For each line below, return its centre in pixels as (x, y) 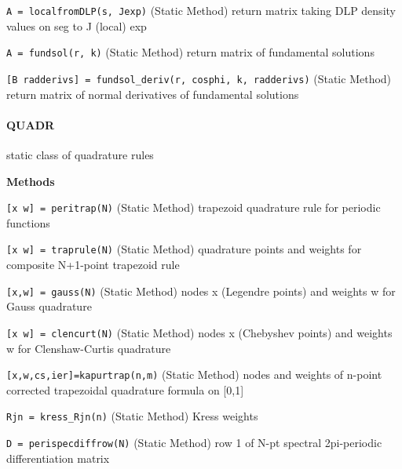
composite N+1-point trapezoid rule (93, 265)
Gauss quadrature (49, 306)
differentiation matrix (58, 458)
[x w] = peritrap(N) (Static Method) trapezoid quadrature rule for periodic (194, 207)
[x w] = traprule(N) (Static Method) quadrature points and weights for (184, 249)
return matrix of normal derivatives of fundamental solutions (153, 94)
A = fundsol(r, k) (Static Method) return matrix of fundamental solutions (190, 52)
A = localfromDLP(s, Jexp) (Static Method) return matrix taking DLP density (201, 10)
